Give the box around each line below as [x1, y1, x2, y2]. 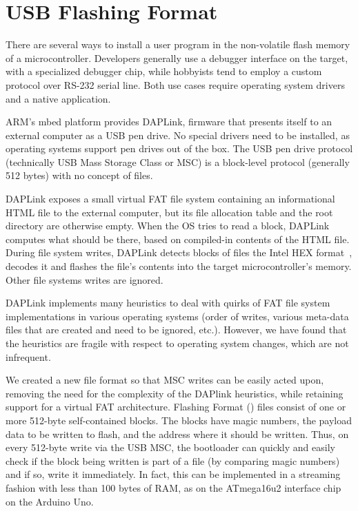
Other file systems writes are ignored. [6, 272, 163, 286]
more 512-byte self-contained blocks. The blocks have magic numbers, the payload [6, 413, 352, 427]
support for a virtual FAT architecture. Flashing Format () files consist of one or [6, 399, 346, 414]
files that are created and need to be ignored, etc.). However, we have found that [6, 322, 347, 337]
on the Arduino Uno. [6, 494, 94, 508]
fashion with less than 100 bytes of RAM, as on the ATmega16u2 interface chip [6, 480, 341, 494]
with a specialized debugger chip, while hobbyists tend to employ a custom [6, 64, 322, 79]
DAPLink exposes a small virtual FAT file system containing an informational [6, 191, 335, 206]
